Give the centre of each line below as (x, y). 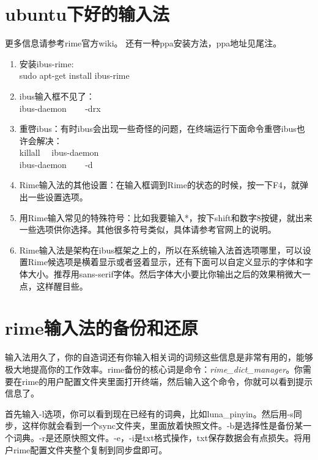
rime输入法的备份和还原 (102, 328)
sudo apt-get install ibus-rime (74, 75)
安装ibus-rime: (46, 63)
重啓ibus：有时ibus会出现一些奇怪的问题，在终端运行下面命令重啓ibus (158, 129)
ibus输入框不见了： (57, 96)
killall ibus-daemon (59, 152)
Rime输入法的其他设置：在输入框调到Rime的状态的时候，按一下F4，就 (160, 185)
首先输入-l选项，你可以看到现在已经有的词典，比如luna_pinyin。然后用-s (149, 413)
